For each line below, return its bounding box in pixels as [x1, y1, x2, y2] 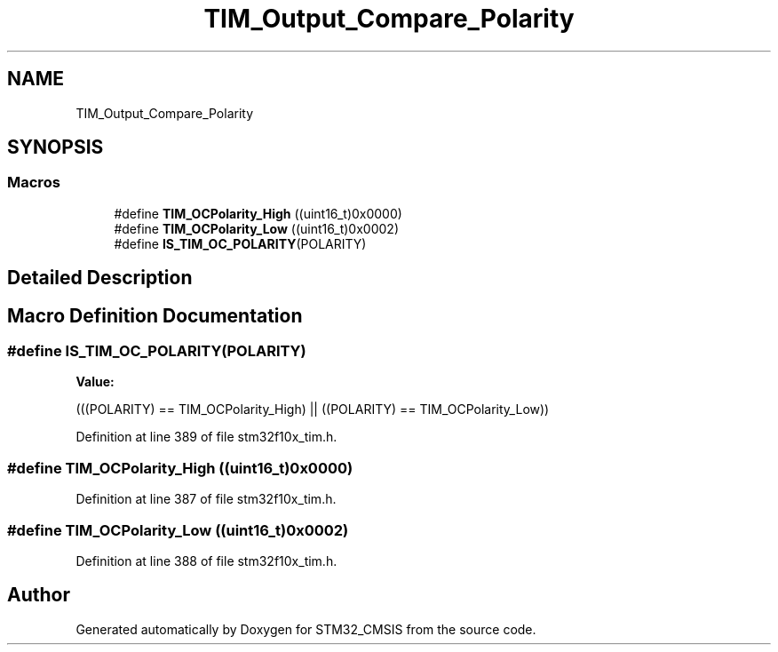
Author [7, 584, 70, 607]
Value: [75, 374, 115, 390]
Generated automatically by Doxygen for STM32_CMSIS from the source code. [75, 621, 536, 637]
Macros [7, 173, 60, 192]
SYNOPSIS [7, 136, 104, 159]
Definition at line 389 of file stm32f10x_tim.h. [75, 429, 337, 445]
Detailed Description [7, 266, 193, 290]
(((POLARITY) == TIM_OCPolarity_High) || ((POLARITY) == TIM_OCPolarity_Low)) [75, 402, 550, 417]
